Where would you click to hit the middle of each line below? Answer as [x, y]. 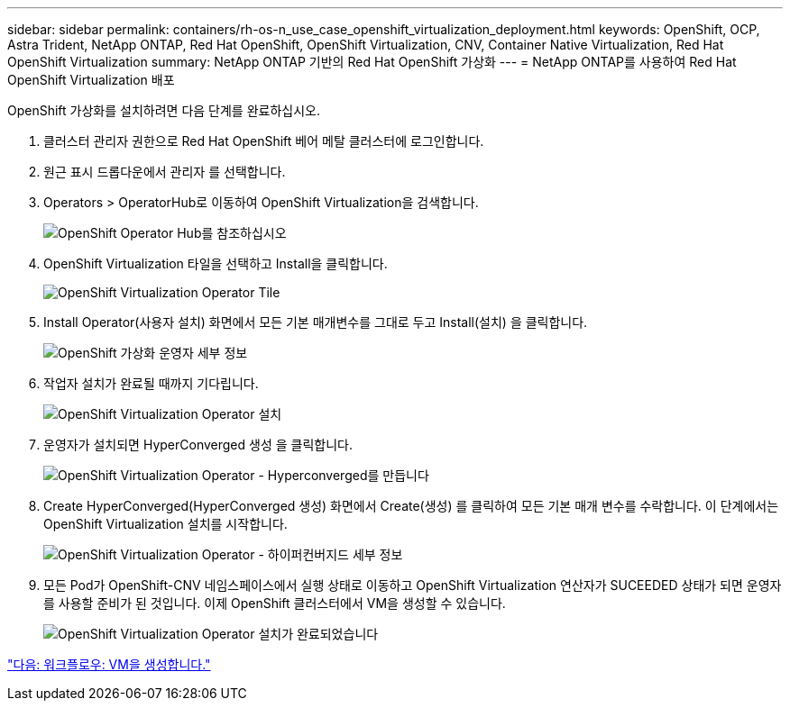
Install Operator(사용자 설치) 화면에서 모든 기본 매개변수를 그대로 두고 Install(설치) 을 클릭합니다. [316, 322]
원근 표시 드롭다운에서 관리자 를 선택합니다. [165, 172]
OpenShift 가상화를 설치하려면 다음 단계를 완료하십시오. [164, 110]
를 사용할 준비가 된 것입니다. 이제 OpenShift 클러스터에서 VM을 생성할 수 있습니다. [275, 603]
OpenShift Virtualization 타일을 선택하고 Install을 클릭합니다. [216, 263]
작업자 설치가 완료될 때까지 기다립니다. [151, 383]
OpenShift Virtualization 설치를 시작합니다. [165, 524]
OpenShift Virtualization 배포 [91, 80]
